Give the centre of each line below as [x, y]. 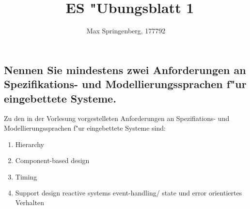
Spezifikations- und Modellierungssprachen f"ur [125, 84]
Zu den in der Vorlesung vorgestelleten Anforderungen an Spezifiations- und [117, 118]
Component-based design [52, 160]
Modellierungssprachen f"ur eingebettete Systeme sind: [85, 127]
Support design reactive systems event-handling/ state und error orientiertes [129, 193]
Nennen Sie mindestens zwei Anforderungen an [125, 69]
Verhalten [30, 202]
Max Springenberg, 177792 [126, 31]
